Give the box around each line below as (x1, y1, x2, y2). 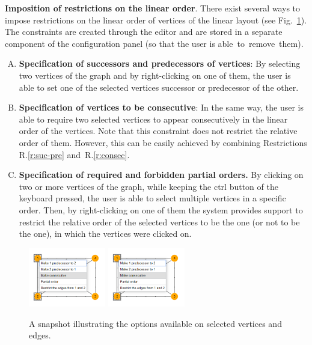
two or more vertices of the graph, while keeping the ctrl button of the (19, 180, 278, 192)
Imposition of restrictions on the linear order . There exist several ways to (5, 2, 301, 14)
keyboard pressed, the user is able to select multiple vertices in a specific (19, 192, 286, 204)
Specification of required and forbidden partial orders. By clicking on (19, 168, 304, 181)
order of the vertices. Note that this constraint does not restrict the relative (19, 124, 298, 137)
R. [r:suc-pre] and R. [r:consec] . (19, 148, 130, 160)
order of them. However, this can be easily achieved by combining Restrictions (19, 136, 307, 148)
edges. (29, 329, 51, 341)
